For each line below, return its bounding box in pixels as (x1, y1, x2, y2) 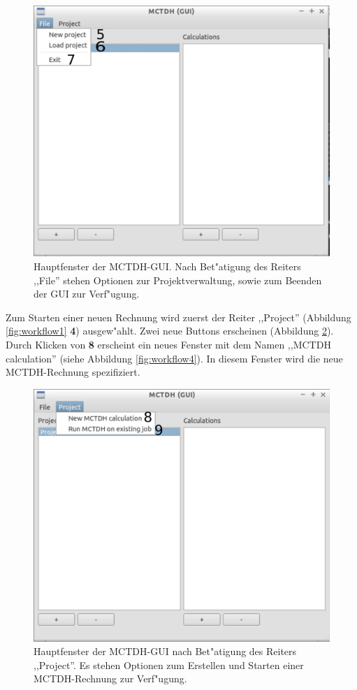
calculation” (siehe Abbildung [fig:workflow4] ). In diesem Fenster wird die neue (6, 351, 343, 365)
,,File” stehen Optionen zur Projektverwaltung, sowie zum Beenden (34, 272, 322, 287)
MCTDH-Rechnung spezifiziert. (6, 365, 140, 379)
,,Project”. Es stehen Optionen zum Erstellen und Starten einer (34, 657, 304, 672)
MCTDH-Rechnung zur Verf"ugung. (34, 671, 187, 686)
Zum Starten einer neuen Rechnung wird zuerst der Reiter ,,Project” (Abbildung (6, 309, 351, 324)
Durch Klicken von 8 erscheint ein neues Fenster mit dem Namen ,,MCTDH (6, 337, 331, 351)
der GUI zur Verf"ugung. (34, 286, 140, 301)
